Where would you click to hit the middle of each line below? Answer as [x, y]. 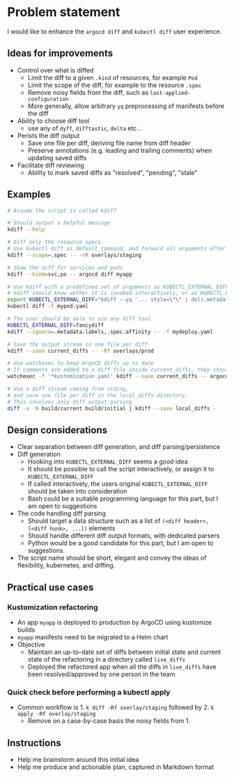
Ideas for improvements [60, 53]
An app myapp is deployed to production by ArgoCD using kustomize [115, 623]
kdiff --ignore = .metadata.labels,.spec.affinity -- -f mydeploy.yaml [110, 332]
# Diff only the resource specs [54, 242]
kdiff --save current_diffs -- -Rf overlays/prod [81, 351]
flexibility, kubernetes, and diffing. [66, 565]
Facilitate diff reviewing [51, 165]
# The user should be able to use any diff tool [79, 319]
